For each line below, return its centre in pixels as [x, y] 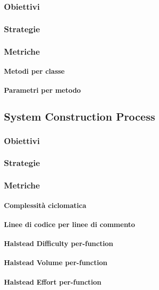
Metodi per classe [34, 71]
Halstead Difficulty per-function [59, 243]
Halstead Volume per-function [56, 262]
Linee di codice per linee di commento [70, 224]
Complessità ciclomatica [45, 205]
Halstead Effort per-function [53, 281]
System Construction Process [79, 116]
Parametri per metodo [42, 90]
